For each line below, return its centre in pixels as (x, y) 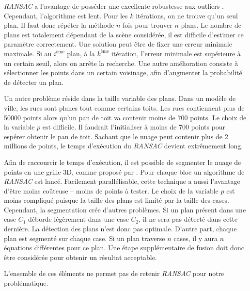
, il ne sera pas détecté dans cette (188, 219)
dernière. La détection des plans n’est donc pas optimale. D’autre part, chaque (120, 229)
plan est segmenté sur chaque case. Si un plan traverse (85, 238)
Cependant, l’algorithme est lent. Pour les (66, 15)
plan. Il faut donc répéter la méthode (59, 25)
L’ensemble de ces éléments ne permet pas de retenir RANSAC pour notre (114, 273)
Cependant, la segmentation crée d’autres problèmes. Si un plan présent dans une (125, 209)
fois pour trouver (147, 25)
